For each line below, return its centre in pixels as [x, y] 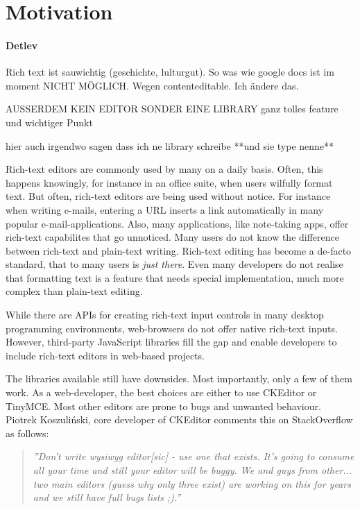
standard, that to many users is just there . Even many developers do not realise [174, 264]
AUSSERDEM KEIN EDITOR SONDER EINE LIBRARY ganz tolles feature [172, 109]
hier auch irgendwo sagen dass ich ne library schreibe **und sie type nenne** [170, 145]
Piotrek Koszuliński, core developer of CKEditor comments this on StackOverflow [179, 419]
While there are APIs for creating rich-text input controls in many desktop [165, 315]
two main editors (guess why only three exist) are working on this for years [192, 483]
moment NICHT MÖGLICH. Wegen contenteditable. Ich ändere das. [152, 85]
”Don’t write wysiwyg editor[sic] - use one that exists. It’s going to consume [194, 456]
